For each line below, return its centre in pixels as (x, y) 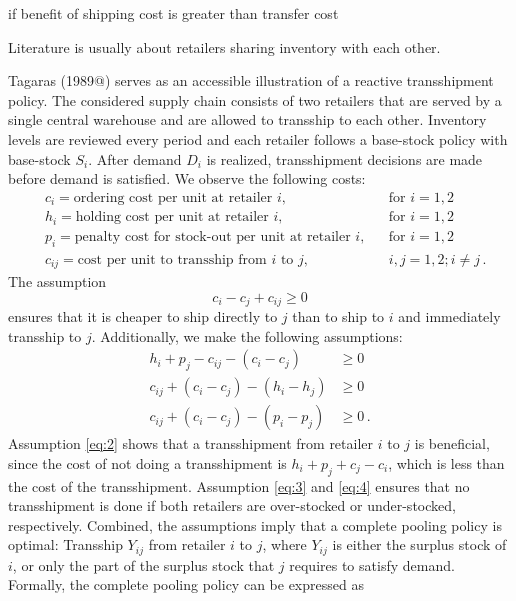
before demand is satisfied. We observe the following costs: (187, 178)
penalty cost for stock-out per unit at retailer (212, 236)
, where (284, 544)
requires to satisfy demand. (372, 564)
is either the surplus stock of (419, 544)
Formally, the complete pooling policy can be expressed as (186, 584)
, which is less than (446, 462)
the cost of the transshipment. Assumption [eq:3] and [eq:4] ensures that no (239, 485)
